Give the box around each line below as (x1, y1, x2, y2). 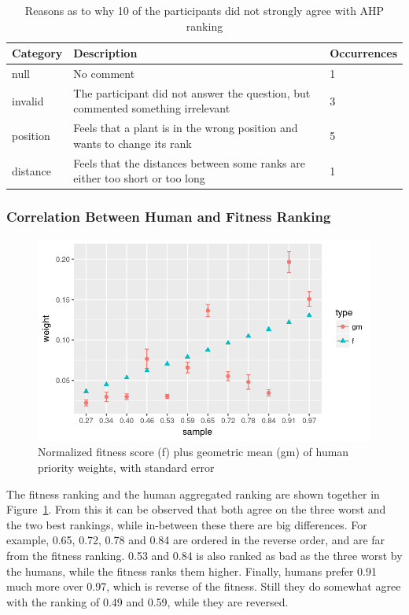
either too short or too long (73, 170, 205, 186)
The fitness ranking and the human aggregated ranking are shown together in (6, 485, 380, 502)
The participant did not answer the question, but (73, 84, 311, 101)
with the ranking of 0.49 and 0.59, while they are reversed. (6, 593, 289, 609)
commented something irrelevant (73, 100, 230, 116)
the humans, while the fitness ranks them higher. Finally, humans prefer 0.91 (6, 562, 377, 579)
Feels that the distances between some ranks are (73, 154, 305, 171)
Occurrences (330, 45, 397, 61)
